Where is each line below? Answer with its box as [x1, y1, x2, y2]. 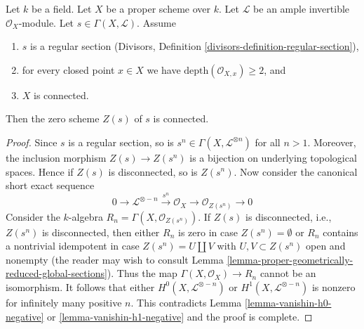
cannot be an [259, 266, 316, 280]
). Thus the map [107, 266, 177, 280]
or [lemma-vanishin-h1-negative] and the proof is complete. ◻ [47, 309, 313, 323]
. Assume [137, 15, 176, 30]
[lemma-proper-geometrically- [227, 252, 353, 266]
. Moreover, [307, 134, 356, 149]
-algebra [68, 209, 103, 224]
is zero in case [178, 224, 238, 239]
